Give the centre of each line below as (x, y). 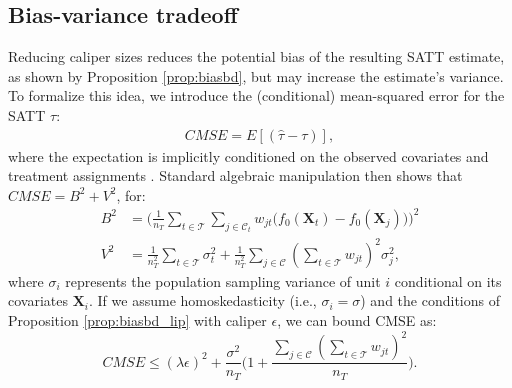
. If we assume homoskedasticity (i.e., (203, 300)
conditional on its (448, 280)
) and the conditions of (430, 300)
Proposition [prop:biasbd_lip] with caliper (137, 320)
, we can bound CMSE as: (357, 320)
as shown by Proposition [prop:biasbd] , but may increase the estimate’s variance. (256, 75)
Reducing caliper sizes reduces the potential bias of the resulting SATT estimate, (256, 56)
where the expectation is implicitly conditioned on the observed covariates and (248, 155)
